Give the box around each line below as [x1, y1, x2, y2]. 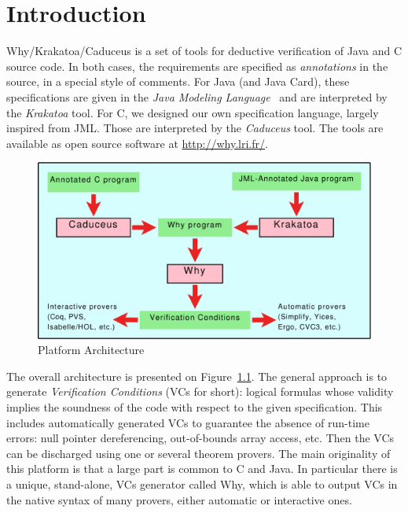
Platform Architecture [38, 341, 145, 358]
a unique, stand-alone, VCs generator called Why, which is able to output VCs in [6, 476, 398, 493]
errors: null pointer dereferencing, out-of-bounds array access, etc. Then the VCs [6, 430, 395, 446]
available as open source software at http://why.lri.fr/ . [6, 135, 268, 151]
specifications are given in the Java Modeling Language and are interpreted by [6, 88, 388, 105]
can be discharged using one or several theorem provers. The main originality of [6, 445, 391, 461]
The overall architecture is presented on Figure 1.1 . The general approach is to [6, 367, 388, 384]
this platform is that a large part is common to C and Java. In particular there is [6, 460, 398, 477]
